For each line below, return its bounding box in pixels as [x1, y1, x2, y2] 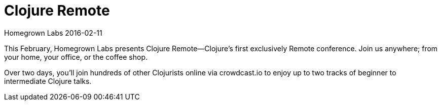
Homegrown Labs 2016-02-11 [4, 28, 102, 37]
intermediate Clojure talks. [4, 76, 92, 85]
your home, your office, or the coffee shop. [4, 52, 148, 61]
